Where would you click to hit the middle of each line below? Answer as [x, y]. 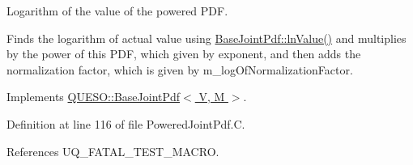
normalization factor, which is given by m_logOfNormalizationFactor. [180, 69]
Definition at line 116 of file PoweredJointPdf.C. [126, 123]
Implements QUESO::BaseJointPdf [94, 97]
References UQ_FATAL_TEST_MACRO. [113, 151]
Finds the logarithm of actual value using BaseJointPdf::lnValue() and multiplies [206, 38]
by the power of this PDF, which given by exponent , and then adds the [184, 54]
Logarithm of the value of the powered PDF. [117, 11]
